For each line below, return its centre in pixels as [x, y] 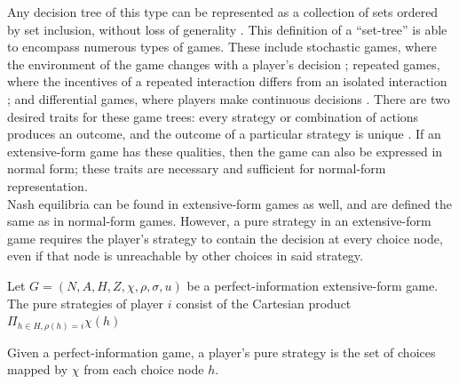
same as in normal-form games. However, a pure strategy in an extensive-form [219, 221]
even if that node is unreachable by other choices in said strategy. [185, 256]
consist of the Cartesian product [264, 303]
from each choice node [144, 369]
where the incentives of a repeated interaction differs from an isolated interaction [227, 81]
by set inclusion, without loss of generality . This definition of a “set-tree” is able [227, 29]
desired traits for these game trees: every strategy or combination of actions [213, 116]
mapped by [38, 369]
